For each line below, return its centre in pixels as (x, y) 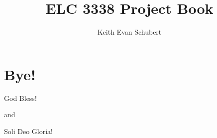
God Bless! (20, 98)
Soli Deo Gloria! (28, 131)
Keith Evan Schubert (129, 32)
